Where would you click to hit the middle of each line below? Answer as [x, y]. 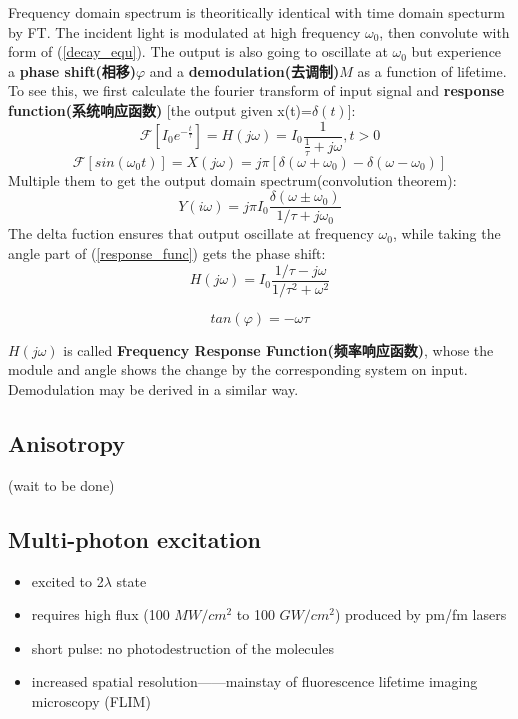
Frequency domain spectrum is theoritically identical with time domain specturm [256, 12]
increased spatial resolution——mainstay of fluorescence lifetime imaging [254, 681]
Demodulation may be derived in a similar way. [153, 388]
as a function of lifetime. [432, 70]
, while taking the [446, 233]
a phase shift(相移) [72, 70]
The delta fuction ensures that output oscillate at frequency [191, 233]
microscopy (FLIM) [91, 700]
